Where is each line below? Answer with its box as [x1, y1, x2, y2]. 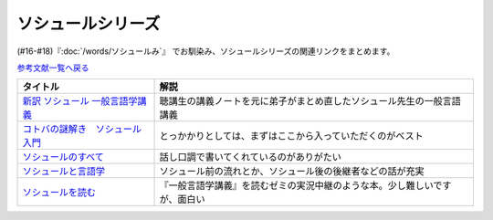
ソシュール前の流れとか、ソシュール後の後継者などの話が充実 [159, 165, 425, 178]
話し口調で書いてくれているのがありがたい [159, 151, 342, 163]
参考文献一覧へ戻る [16, 62, 89, 73]
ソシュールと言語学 [22, 165, 105, 178]
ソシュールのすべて [22, 151, 104, 163]
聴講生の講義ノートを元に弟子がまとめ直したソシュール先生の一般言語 [159, 95, 461, 108]
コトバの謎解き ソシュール [22, 123, 142, 136]
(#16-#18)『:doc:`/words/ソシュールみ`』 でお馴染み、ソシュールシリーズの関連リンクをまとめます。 [16, 46, 395, 57]
